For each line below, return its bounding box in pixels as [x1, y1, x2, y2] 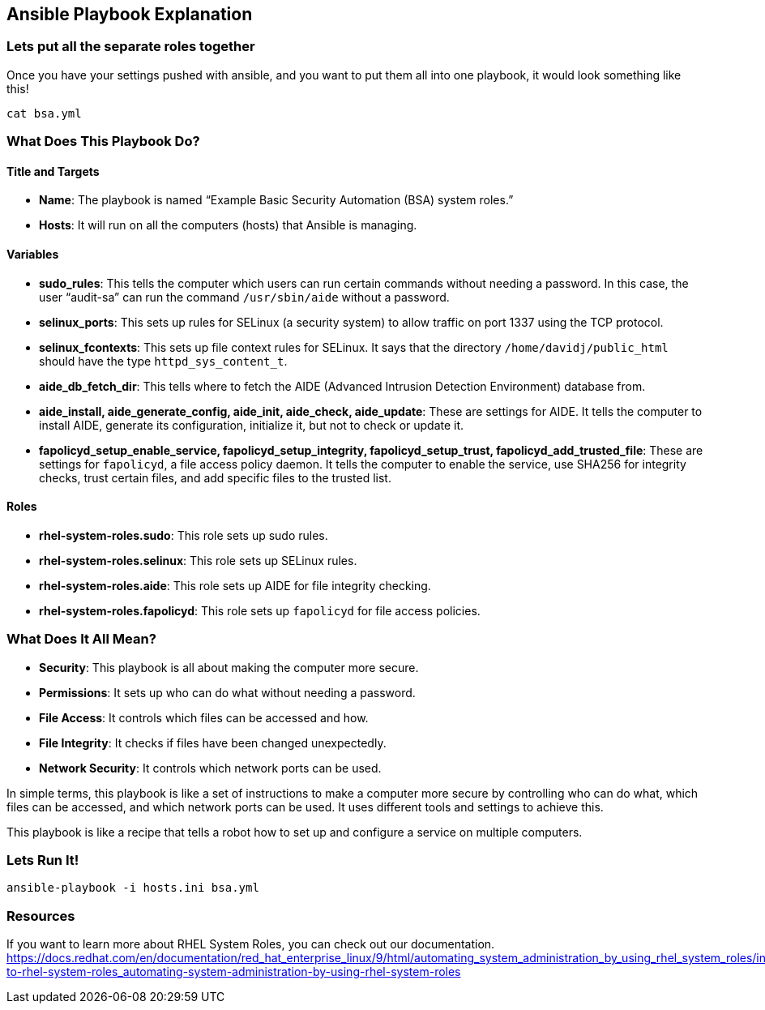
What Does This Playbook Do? [6, 133, 200, 150]
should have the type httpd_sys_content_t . [39, 353, 288, 368]
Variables [6, 247, 59, 261]
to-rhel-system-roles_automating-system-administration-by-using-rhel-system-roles [6, 965, 461, 979]
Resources [6, 907, 75, 924]
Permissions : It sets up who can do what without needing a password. [39, 685, 416, 700]
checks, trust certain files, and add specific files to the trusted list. [39, 470, 391, 485]
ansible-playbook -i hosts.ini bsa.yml [6, 881, 259, 895]
